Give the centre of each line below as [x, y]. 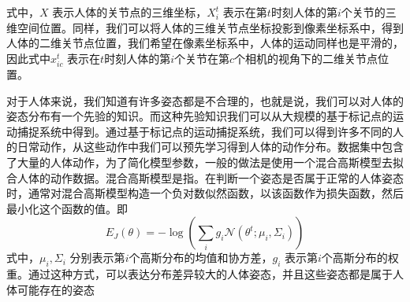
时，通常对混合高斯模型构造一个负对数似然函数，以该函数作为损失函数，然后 [205, 193]
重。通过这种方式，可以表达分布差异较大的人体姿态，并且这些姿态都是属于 [199, 274]
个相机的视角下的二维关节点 [306, 58]
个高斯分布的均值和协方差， [201, 258]
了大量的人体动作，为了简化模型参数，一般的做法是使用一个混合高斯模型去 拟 [205, 162]
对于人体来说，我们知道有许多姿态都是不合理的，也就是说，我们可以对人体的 [205, 100]
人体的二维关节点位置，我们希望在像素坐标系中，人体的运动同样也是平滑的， [205, 43]
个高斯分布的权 [360, 258]
